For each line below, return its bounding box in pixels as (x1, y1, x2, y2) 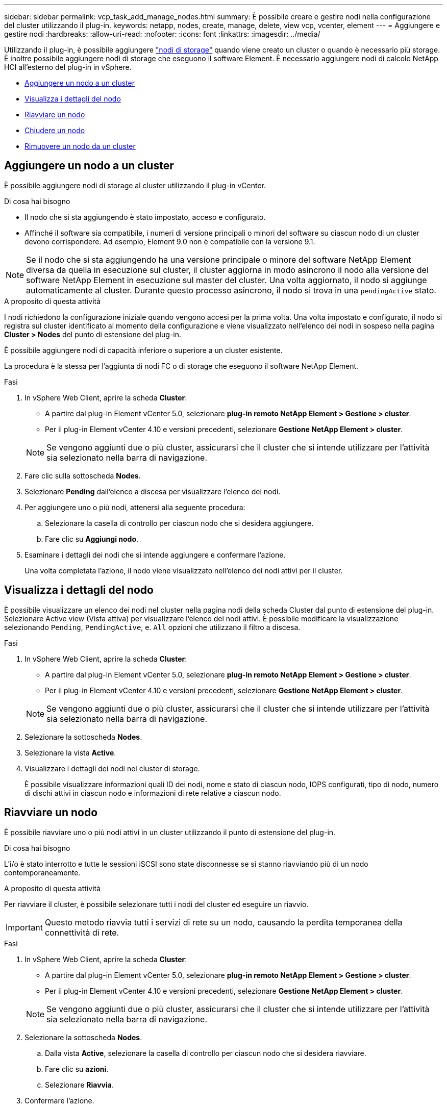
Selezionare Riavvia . (45, 1080, 114, 1089)
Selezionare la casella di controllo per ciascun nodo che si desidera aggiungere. (45, 518, 314, 527)
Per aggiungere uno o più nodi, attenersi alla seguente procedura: (24, 502, 245, 512)
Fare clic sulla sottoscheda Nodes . (24, 471, 141, 480)
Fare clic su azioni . (45, 1064, 109, 1073)
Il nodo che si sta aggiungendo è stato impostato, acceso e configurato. (24, 212, 266, 221)
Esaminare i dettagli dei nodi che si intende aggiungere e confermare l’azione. (24, 550, 286, 559)
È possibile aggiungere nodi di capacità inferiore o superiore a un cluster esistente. (4, 345, 283, 355)
